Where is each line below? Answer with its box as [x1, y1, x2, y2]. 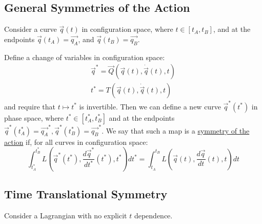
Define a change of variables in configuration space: [4, 51, 165, 62]
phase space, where [4, 112, 64, 123]
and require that [4, 101, 56, 111]
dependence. [134, 210, 173, 220]
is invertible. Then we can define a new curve [79, 101, 221, 111]
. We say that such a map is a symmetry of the [102, 125, 250, 136]
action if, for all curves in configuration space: [4, 136, 148, 147]
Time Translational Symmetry [4, 186, 168, 202]
